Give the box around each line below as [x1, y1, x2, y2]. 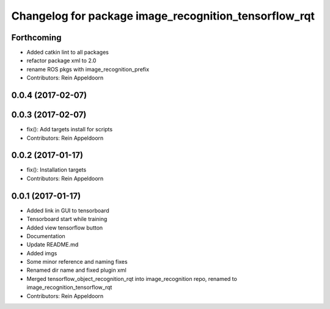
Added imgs [26, 249, 57, 256]
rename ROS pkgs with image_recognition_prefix [26, 65, 150, 73]
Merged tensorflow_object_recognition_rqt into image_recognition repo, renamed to [26, 275, 238, 282]
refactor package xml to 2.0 [26, 57, 97, 64]
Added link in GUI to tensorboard [26, 206, 109, 214]
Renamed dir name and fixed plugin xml [26, 266, 127, 274]
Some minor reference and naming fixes [26, 258, 128, 266]
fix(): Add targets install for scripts [26, 126, 113, 133]
